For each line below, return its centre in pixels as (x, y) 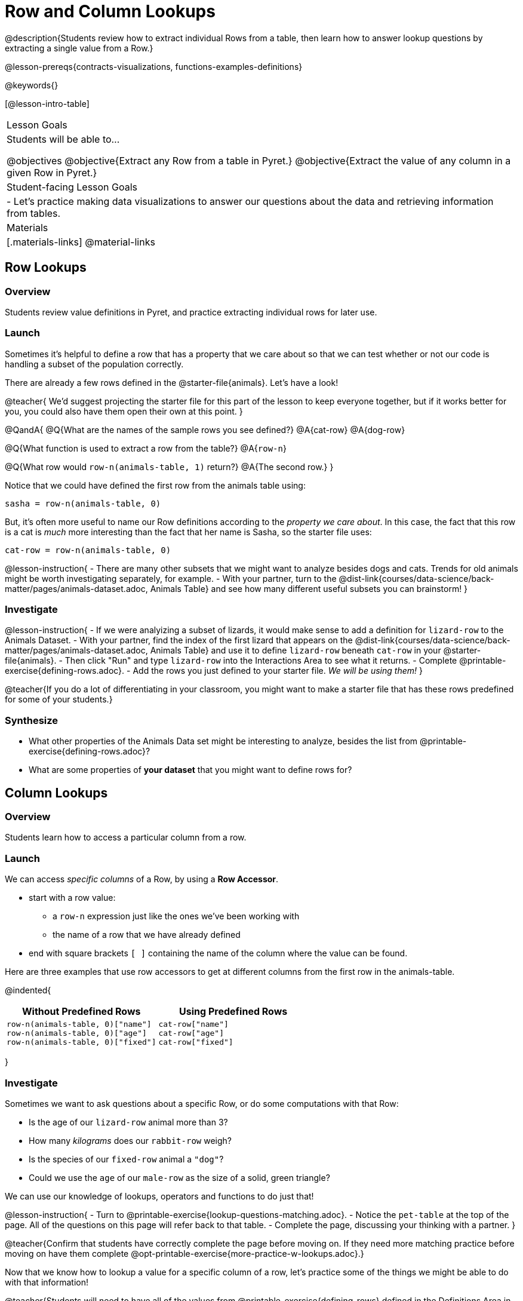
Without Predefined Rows (81, 1012)
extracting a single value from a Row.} (79, 48)
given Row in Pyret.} (52, 172)
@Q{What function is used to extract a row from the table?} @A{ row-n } (146, 448)
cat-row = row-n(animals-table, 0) (88, 550)
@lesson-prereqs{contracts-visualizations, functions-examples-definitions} (154, 66)
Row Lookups (46, 268)
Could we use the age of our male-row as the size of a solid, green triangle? (179, 1177)
